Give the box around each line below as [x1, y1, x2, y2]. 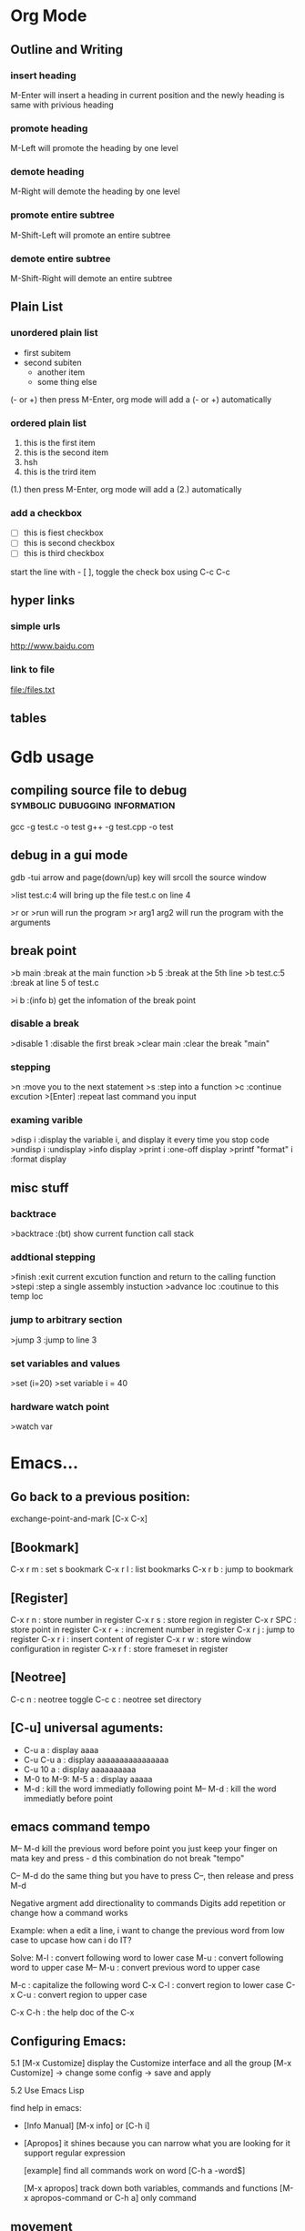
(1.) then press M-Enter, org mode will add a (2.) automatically [10, 484, 242, 495]
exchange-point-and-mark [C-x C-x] [10, 1513, 148, 1525]
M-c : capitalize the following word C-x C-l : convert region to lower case [10, 1980, 285, 1991]
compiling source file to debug [10, 783, 188, 798]
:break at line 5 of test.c [10, 977, 99, 988]
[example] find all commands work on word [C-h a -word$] [23, 2165, 246, 2176]
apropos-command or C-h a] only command [30, 2193, 197, 2204]
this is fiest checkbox [23, 527, 104, 538]
